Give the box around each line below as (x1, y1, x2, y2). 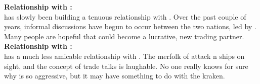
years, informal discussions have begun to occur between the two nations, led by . (4, 21, 256, 32)
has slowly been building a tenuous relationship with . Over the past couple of (4, 11, 246, 22)
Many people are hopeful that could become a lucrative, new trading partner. (4, 31, 244, 41)
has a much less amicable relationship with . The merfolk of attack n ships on (4, 50, 245, 61)
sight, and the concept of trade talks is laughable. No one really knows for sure (4, 60, 248, 71)
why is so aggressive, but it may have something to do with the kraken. (4, 70, 225, 81)
